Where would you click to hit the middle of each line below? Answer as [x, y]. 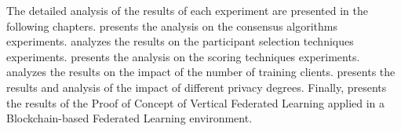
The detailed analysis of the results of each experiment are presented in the [187, 10]
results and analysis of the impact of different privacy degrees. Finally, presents [197, 87]
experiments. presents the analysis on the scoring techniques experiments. [183, 56]
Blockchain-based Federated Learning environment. [129, 118]
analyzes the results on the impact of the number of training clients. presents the [201, 72]
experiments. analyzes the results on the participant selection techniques [180, 41]
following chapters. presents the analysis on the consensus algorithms [172, 25]
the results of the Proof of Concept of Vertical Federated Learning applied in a [196, 102]
